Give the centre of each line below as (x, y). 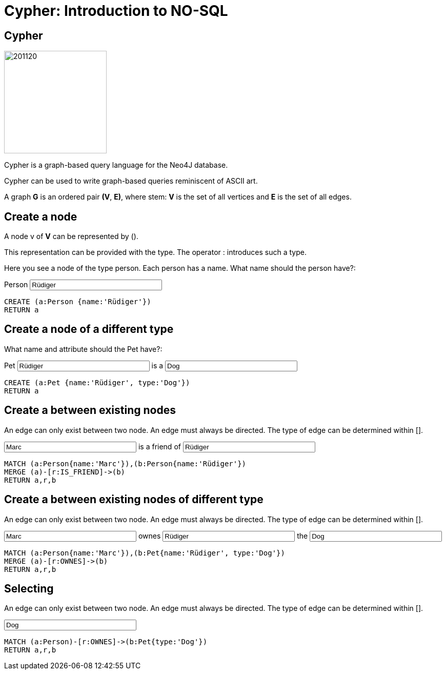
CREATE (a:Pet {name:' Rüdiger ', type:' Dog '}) (97, 382)
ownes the (223, 536)
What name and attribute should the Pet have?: (83, 349)
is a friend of (159, 446)
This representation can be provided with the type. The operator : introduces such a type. (155, 252)
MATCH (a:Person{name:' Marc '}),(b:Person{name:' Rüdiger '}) (125, 463)
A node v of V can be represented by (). (71, 236)
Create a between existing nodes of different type (134, 500)
